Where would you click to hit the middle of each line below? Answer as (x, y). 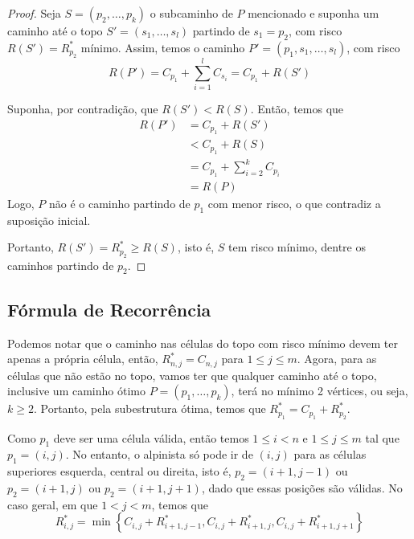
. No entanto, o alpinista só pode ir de (159, 454)
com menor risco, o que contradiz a (294, 203)
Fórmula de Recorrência (109, 309)
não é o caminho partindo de (119, 203)
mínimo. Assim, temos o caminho (163, 47)
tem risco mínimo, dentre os (297, 247)
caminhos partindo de (61, 265)
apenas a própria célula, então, (83, 359)
